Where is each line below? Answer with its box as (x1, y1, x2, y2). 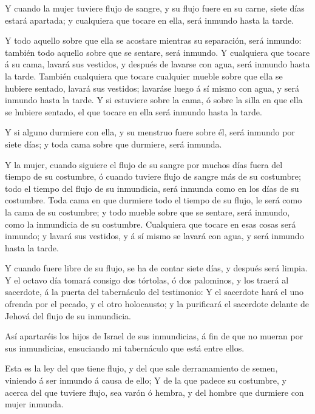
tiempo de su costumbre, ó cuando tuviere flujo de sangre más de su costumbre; (5, 170, 301, 183)
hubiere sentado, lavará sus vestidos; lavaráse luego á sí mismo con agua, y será (5, 81, 299, 94)
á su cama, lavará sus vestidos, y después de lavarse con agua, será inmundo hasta (5, 58, 310, 70)
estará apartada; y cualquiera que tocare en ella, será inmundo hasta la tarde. (5, 13, 294, 26)
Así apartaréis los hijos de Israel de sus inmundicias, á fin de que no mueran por (5, 330, 303, 342)
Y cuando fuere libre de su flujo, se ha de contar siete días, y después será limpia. (5, 262, 308, 274)
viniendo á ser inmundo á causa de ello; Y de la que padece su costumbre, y (5, 374, 286, 387)
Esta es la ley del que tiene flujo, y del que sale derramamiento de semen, (5, 362, 278, 375)
